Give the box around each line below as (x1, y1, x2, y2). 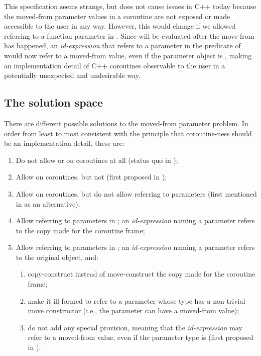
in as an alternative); (16, 198, 80, 209)
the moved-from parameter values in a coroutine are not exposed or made (4, 11, 230, 21)
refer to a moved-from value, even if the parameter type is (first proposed (28, 332, 253, 342)
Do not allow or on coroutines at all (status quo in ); (16, 154, 178, 165)
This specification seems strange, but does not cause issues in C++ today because (4, 1, 256, 11)
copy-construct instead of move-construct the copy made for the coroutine (28, 269, 255, 279)
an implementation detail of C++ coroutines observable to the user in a (4, 60, 225, 70)
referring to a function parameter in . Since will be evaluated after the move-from (4, 30, 254, 41)
